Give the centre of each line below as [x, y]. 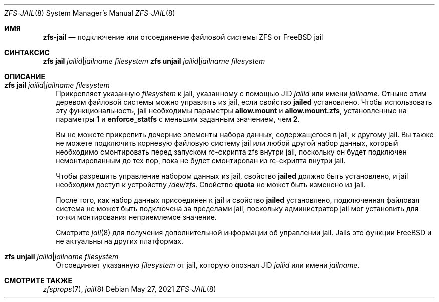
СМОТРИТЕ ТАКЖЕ [38, 281]
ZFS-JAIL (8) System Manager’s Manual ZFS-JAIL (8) [90, 13]
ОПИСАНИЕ [25, 77]
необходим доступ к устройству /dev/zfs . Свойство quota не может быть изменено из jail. [211, 184]
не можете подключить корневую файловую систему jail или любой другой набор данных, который [227, 143]
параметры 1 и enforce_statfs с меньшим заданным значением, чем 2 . [178, 119]
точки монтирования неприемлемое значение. [136, 217]
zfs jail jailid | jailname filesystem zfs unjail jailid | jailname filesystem [154, 61]
